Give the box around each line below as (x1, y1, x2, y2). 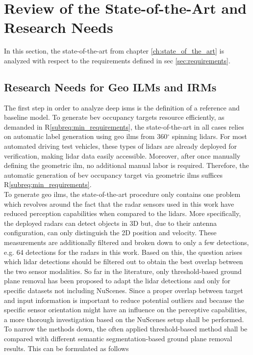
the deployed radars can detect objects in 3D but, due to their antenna (4, 218, 217, 228)
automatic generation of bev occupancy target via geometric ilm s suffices (4, 169, 223, 180)
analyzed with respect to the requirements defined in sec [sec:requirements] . (4, 55, 230, 65)
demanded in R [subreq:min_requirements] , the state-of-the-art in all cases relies (4, 121, 244, 132)
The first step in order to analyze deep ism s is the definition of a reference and (4, 102, 240, 112)
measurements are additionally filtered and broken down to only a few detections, (4, 237, 249, 247)
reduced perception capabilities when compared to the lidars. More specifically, (4, 208, 241, 218)
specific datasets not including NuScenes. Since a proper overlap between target (4, 285, 243, 295)
